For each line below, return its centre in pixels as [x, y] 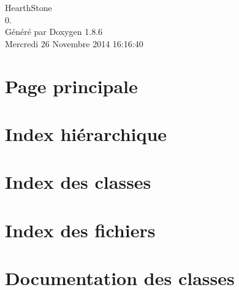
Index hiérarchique [86, 133]
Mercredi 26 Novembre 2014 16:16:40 [74, 43]
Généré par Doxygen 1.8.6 [54, 32]
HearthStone [28, 7]
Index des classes [78, 182]
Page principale [71, 86]
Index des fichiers [80, 230]
